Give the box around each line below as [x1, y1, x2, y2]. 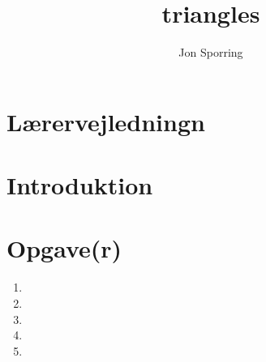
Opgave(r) [6, 232, 122, 265]
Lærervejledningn [6, 104, 205, 138]
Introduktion [6, 168, 153, 202]
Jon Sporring [178, 44, 243, 61]
